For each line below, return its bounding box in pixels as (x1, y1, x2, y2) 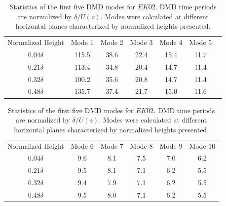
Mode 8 (130, 140, 153, 151)
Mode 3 (130, 37, 153, 47)
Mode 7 (100, 140, 123, 151)
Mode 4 (159, 37, 183, 47)
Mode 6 (71, 140, 94, 151)
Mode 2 (100, 37, 123, 47)
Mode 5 (189, 37, 212, 47)
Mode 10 (189, 140, 216, 151)
